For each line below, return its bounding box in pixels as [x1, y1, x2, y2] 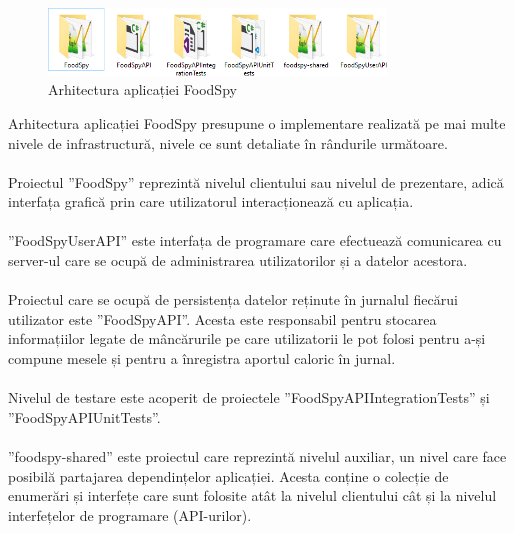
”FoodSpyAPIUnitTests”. [8, 406, 161, 427]
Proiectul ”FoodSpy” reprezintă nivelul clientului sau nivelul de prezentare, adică [8, 171, 504, 192]
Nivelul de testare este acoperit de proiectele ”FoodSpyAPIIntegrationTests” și [8, 387, 490, 408]
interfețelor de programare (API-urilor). [8, 504, 252, 525]
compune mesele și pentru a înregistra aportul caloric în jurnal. [8, 348, 396, 369]
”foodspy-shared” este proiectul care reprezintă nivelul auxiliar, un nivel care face [8, 446, 507, 466]
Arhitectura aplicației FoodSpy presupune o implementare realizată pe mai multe [8, 112, 506, 133]
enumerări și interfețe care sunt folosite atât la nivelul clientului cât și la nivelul [8, 485, 497, 506]
